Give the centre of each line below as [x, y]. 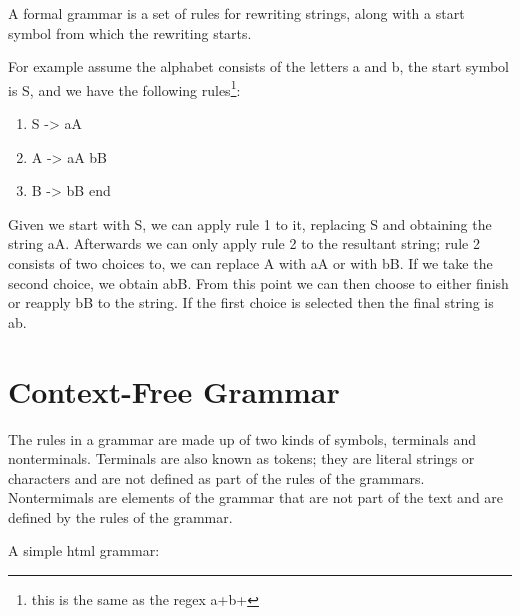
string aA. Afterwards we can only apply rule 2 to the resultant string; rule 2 [244, 243]
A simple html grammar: [84, 550]
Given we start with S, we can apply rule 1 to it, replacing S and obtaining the [250, 223]
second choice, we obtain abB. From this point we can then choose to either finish [258, 282]
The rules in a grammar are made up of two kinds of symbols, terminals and [242, 438]
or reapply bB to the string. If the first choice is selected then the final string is [251, 302]
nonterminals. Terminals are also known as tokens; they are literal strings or [241, 458]
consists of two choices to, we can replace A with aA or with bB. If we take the [250, 263]
